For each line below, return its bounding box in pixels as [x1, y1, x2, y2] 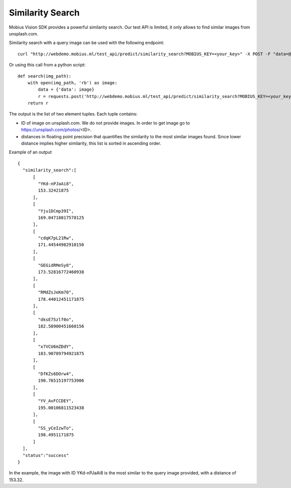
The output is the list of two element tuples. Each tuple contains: [9, 111, 138, 117]
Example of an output [9, 149, 52, 155]
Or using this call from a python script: [9, 62, 86, 68]
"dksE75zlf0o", [38, 317, 74, 322]
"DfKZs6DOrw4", [38, 371, 74, 376]
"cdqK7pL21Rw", [38, 235, 74, 241]
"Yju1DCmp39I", [38, 208, 74, 213]
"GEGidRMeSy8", [38, 262, 74, 268]
